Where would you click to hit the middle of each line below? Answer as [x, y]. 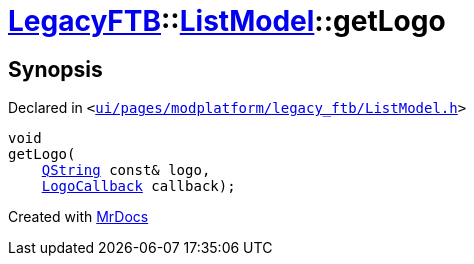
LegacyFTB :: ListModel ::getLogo [227, 21]
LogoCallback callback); [138, 186]
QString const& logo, [126, 170]
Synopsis [55, 69]
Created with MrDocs [78, 217]
